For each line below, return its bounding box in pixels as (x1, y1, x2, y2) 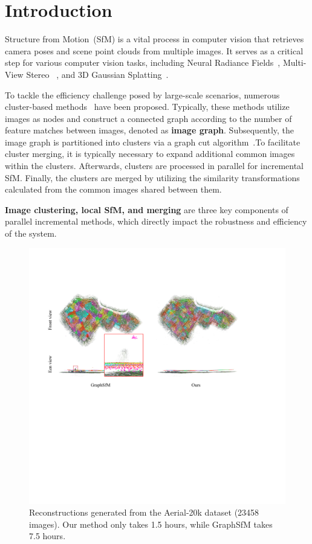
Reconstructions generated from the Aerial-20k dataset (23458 (29, 506, 259, 519)
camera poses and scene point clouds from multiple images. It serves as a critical (5, 44, 304, 57)
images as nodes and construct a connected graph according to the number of (5, 112, 292, 124)
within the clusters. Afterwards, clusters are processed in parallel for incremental (5, 159, 304, 172)
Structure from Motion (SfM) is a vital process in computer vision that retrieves (5, 33, 304, 45)
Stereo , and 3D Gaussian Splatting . (26, 68, 169, 80)
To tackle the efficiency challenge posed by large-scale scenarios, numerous (5, 88, 280, 101)
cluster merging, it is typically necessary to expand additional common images (5, 147, 295, 160)
